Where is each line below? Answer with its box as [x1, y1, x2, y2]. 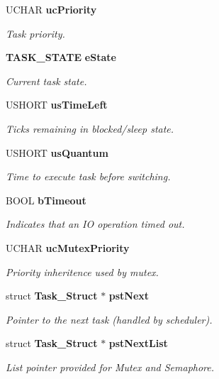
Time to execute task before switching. [6, 169, 171, 184]
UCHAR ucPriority [6, 2, 97, 16]
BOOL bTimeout [6, 192, 86, 207]
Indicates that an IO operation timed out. [6, 216, 185, 231]
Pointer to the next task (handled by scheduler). [6, 312, 213, 326]
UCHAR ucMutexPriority [6, 240, 130, 255]
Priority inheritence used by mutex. [6, 264, 159, 279]
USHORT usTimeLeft [6, 97, 108, 112]
